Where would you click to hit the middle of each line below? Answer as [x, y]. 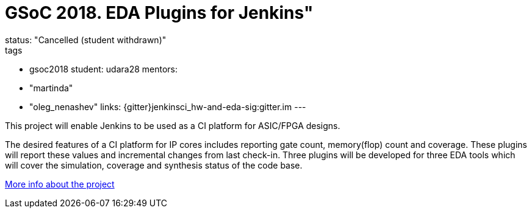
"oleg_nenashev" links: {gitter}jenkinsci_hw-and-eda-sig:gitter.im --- [168, 106]
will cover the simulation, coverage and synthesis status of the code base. [154, 165]
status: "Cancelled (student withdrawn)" [86, 40]
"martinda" [51, 88]
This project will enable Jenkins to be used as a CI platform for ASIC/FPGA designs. [173, 125]
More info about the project [60, 184]
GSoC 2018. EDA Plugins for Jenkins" [159, 13]
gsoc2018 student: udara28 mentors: [104, 69]
